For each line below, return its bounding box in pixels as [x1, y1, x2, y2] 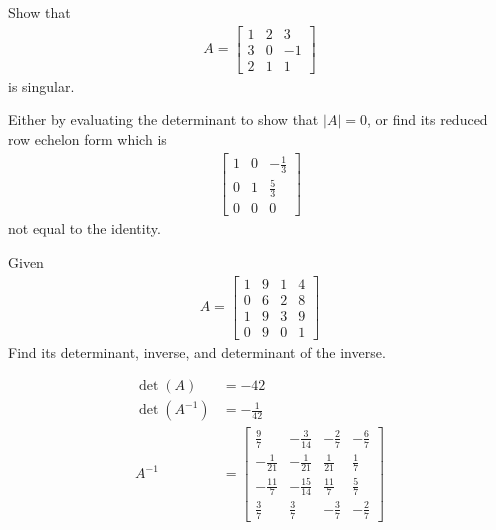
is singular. [8, 75, 75, 96]
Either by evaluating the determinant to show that [8, 109, 319, 130]
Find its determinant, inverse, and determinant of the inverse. [8, 341, 386, 362]
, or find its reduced [366, 109, 488, 130]
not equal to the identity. [8, 218, 161, 239]
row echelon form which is [8, 128, 167, 149]
